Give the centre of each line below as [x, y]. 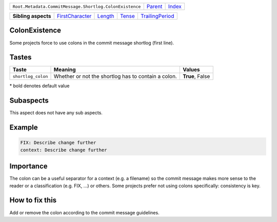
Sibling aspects [32, 16]
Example [24, 127]
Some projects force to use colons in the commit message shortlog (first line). [92, 43]
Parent [154, 6]
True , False [196, 76]
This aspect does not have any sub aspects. [56, 113]
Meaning [65, 70]
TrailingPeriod [157, 16]
